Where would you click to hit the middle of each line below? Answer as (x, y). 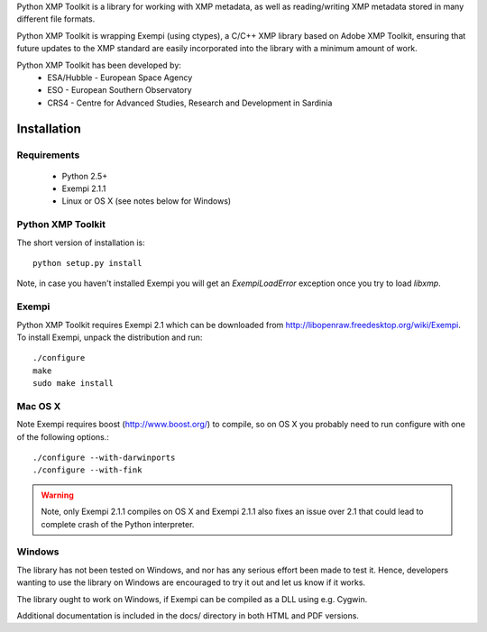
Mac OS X (39, 406)
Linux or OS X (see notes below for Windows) (147, 201)
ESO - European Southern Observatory (120, 90)
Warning (57, 495)
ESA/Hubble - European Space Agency (120, 78)
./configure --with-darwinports (104, 458)
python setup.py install (87, 263)
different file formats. (56, 19)
